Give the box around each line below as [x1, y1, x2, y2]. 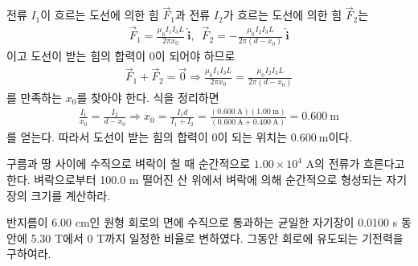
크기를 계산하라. [31, 186, 111, 203]
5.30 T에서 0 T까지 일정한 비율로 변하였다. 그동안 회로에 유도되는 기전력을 [31, 229, 404, 246]
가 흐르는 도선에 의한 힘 [223, 6, 342, 23]
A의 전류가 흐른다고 [305, 155, 405, 172]
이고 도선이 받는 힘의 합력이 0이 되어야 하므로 [6, 47, 236, 64]
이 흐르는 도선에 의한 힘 [40, 6, 159, 23]
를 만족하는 [6, 88, 63, 105]
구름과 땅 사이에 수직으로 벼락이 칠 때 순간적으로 [6, 155, 251, 172]
